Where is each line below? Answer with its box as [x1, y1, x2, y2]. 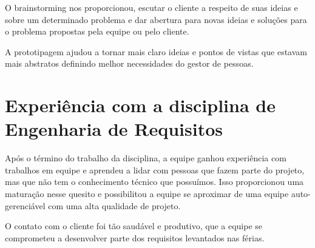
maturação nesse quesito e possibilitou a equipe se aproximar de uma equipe [5, 187, 289, 200]
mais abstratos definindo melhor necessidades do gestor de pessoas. [5, 57, 254, 70]
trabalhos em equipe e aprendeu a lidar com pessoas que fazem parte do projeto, [5, 163, 305, 176]
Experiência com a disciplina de [5, 93, 276, 118]
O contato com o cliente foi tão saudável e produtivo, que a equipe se [5, 220, 263, 232]
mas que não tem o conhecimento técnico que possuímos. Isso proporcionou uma [5, 175, 304, 188]
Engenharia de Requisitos [5, 116, 223, 141]
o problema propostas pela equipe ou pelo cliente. [5, 25, 189, 38]
